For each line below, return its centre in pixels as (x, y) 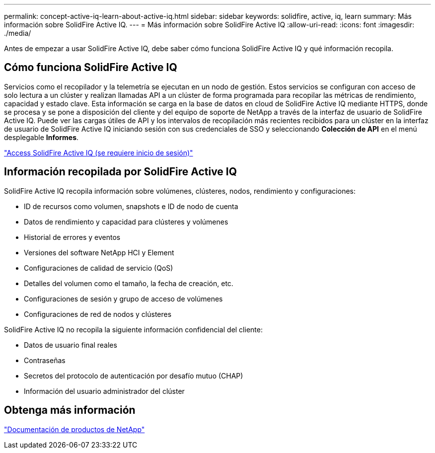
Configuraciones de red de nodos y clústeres (98, 314)
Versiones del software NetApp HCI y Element (99, 252)
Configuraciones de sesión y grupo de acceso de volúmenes (123, 299)
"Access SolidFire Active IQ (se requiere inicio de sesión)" (99, 152)
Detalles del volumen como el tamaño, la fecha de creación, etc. (129, 283)
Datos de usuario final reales (71, 345)
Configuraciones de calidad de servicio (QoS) (99, 268)
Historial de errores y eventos (72, 237)
